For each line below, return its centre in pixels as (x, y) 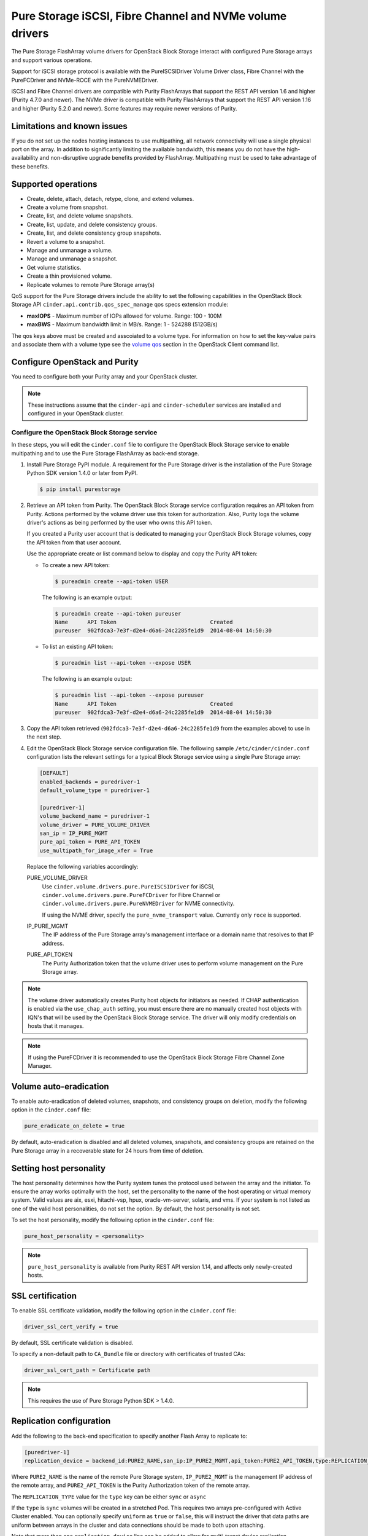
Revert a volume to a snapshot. (66, 241)
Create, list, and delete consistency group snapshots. (94, 233)
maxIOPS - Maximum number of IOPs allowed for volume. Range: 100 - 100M (124, 316)
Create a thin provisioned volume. (69, 276)
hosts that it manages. (56, 1025)
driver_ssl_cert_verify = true (71, 1326)
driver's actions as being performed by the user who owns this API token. (120, 523)
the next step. (44, 737)
